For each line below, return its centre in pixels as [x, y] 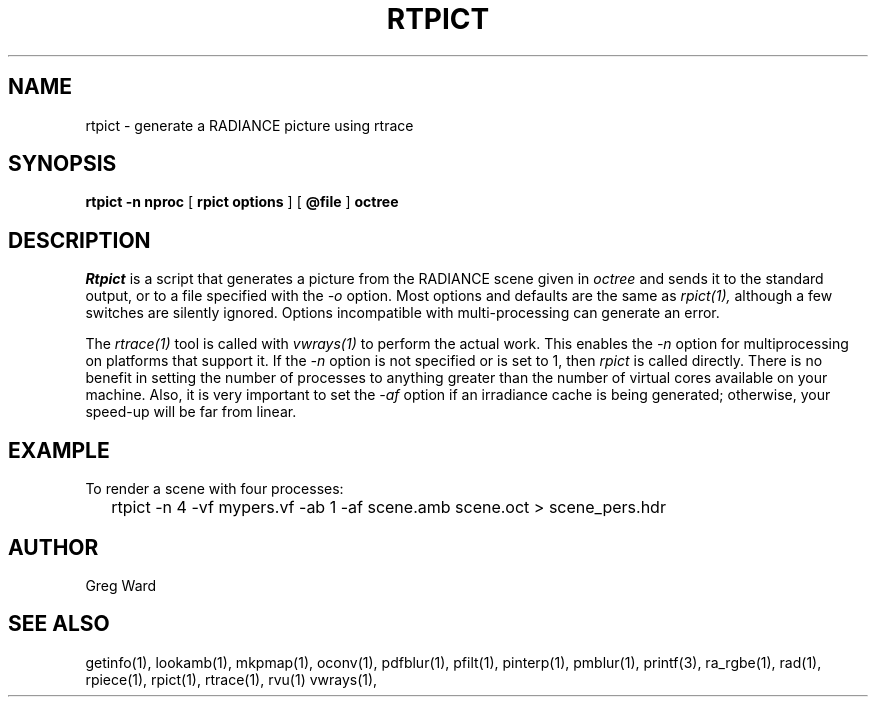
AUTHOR [53, 547]
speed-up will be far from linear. [191, 412]
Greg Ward [121, 585]
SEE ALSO [59, 624]
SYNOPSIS [62, 164]
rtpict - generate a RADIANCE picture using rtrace [249, 125]
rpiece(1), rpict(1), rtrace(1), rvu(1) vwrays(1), [231, 679]
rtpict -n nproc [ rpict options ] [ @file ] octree [242, 202]
